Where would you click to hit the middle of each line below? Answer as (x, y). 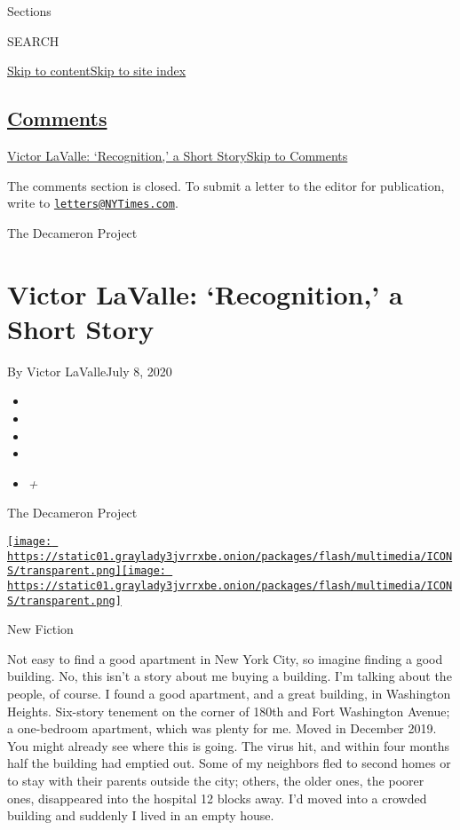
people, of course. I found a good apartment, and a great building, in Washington (229, 693)
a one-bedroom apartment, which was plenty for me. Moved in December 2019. (222, 728)
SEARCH (33, 40)
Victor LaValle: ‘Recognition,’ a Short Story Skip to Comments (178, 155)
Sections (29, 11)
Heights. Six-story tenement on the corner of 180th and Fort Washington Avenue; (229, 711)
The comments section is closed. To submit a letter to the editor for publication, (226, 185)
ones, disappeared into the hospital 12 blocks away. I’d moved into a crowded (217, 798)
